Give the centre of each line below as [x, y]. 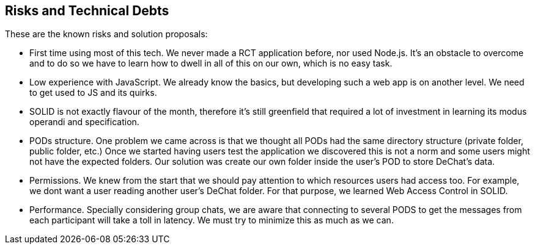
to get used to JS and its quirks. [93, 93]
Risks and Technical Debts [87, 11]
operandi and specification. [84, 122]
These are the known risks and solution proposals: [106, 34]
